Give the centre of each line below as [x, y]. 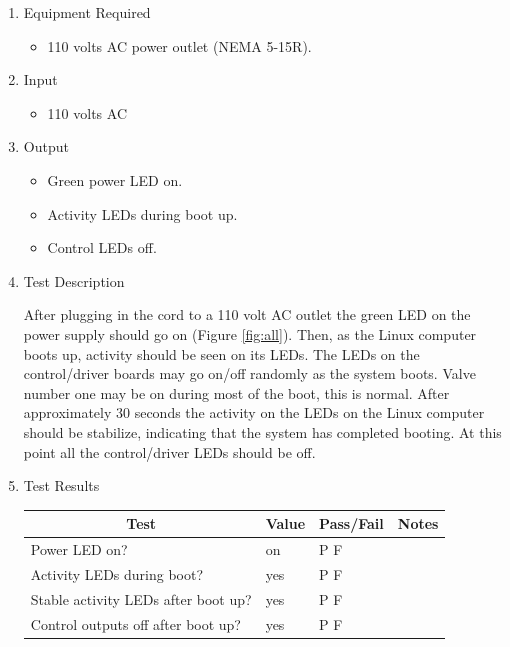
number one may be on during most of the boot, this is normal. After [236, 392]
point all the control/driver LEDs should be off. [169, 451]
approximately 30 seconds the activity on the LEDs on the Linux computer [254, 412]
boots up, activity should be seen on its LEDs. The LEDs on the [221, 353]
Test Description [74, 280]
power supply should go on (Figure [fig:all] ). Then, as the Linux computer [250, 333]
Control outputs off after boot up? [135, 623]
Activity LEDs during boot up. [142, 213]
